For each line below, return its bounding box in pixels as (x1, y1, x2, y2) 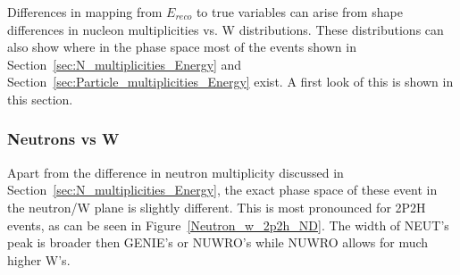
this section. (7, 89, 73, 108)
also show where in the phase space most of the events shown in (7, 37, 356, 56)
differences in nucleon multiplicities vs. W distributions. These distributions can (7, 20, 444, 38)
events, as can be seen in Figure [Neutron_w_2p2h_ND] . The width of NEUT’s (7, 215, 449, 234)
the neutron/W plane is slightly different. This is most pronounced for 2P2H (7, 197, 426, 216)
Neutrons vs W (7, 128, 120, 150)
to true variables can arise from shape (196, 3, 403, 21)
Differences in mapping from (7, 3, 163, 21)
